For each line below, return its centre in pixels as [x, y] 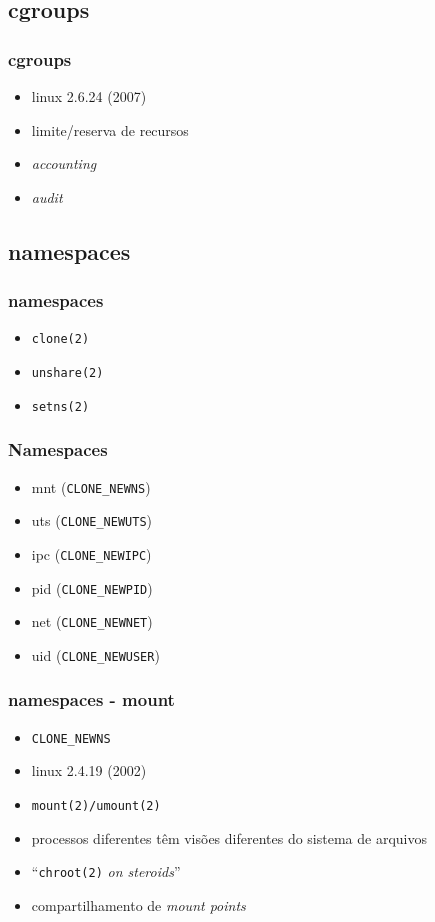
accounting [64, 163]
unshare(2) [67, 373]
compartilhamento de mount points [138, 904]
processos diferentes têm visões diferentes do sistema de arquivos [229, 837]
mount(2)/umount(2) [96, 805]
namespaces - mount [91, 699]
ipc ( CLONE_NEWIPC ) [91, 553]
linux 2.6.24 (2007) [89, 96]
